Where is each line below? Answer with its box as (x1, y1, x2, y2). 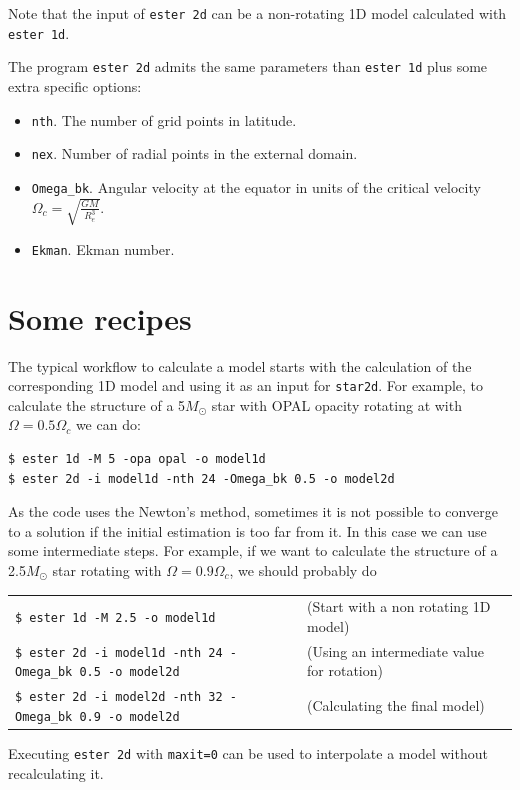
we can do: (75, 414, 141, 435)
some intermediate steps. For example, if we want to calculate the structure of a (8, 540, 498, 561)
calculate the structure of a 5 (8, 394, 186, 415)
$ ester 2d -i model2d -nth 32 (15, 690, 223, 705)
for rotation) (307, 660, 383, 681)
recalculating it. (8, 762, 104, 783)
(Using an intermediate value (307, 640, 485, 661)
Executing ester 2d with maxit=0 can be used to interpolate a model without (8, 743, 488, 764)
